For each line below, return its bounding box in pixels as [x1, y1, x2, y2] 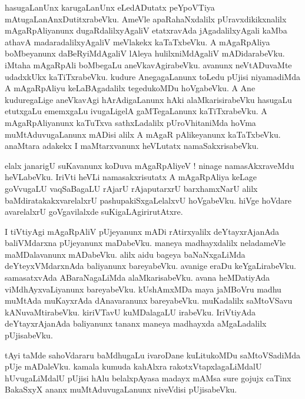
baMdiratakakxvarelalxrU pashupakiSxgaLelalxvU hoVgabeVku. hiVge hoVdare [5, 194, 292, 206]
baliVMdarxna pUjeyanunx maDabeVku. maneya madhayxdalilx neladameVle [5, 237, 286, 249]
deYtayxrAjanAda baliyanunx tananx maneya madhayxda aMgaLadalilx [5, 317, 267, 330]
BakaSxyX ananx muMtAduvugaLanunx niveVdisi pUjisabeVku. [5, 383, 237, 395]
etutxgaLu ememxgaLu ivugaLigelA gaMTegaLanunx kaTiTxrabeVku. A [5, 105, 267, 117]
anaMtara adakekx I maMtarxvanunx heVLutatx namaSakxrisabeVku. [5, 139, 259, 152]
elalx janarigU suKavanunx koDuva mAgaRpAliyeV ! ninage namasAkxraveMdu [5, 159, 294, 171]
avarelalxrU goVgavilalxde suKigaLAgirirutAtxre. [5, 205, 183, 218]
